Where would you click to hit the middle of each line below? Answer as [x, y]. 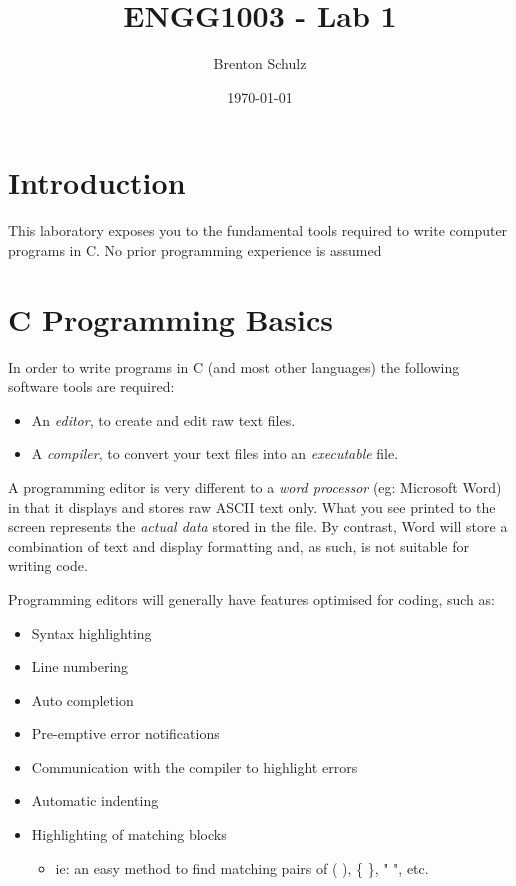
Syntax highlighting [91, 632]
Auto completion [82, 699]
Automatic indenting [95, 800]
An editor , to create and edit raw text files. [163, 419]
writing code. [48, 565]
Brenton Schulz [260, 63]
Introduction [97, 182]
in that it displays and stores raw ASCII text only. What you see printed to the [252, 506]
